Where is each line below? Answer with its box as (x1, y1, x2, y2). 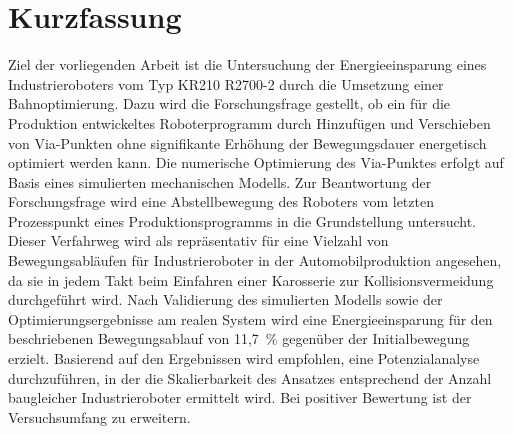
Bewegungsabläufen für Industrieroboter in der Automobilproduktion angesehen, (8, 250, 502, 271)
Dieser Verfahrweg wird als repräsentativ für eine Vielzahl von (8, 230, 389, 251)
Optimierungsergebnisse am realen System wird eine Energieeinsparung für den (8, 308, 493, 329)
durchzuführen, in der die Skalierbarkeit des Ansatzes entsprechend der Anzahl (8, 367, 492, 388)
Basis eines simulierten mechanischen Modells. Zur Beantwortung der (8, 171, 432, 192)
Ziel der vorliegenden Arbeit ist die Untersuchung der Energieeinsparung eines (8, 54, 487, 75)
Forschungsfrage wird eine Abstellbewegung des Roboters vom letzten (8, 191, 434, 212)
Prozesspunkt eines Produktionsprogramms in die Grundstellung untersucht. (8, 210, 476, 231)
